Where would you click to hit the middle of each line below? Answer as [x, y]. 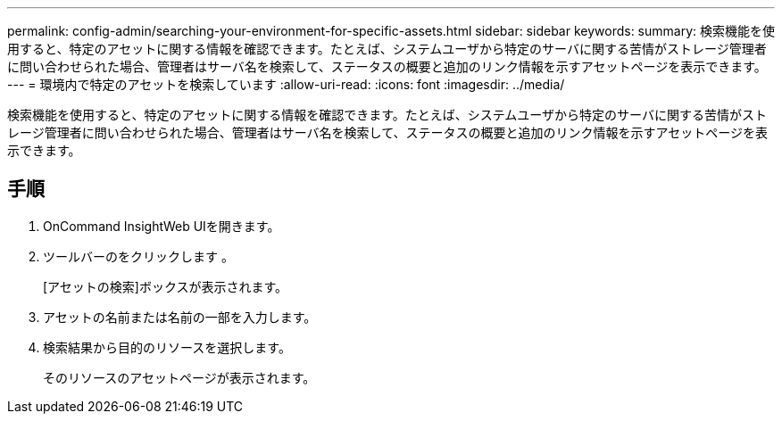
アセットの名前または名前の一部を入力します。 [180, 317]
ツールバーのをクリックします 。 [138, 256]
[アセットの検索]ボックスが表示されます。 [166, 286]
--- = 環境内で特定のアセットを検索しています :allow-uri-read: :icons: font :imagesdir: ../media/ [286, 84]
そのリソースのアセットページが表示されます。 [179, 377]
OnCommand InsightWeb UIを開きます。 [162, 226]
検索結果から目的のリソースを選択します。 [167, 347]
